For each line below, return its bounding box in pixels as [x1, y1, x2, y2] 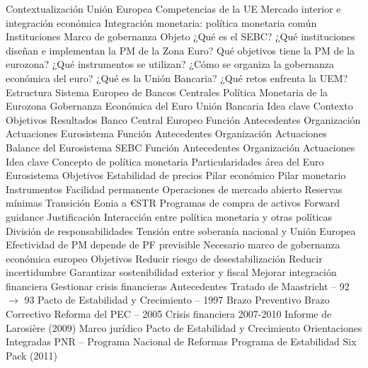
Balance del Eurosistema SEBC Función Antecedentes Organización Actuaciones [6, 139, 355, 154]
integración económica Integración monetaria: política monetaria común [6, 15, 317, 30]
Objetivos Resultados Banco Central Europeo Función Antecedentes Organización [6, 112, 361, 127]
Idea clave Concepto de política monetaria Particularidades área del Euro [6, 154, 324, 168]
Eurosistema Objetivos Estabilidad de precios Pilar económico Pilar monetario [6, 168, 346, 183]
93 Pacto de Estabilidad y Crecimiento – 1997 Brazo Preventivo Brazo [24, 292, 330, 307]
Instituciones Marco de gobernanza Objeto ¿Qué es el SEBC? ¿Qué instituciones [6, 29, 355, 44]
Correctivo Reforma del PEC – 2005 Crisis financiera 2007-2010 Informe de [6, 306, 332, 321]
